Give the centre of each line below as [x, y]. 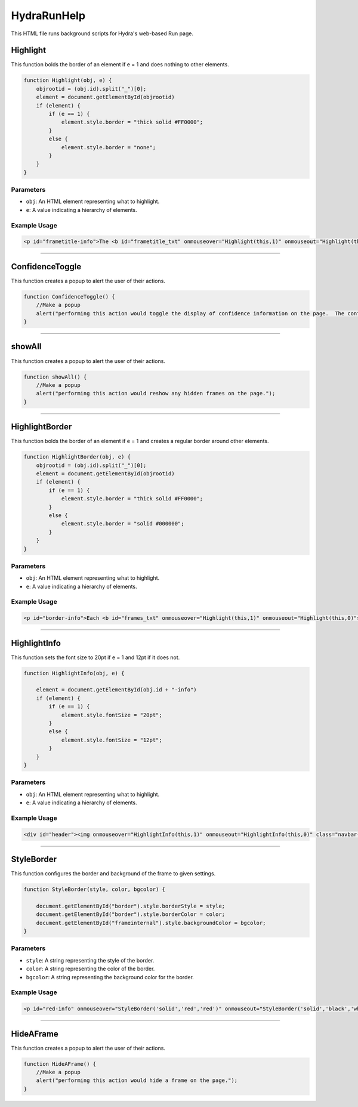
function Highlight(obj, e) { [68, 80]
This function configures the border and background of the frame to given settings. [113, 874]
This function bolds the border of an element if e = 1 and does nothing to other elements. [120, 64]
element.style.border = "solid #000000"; [123, 524]
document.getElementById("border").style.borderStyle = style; [131, 906]
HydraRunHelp [48, 16]
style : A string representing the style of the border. [90, 960]
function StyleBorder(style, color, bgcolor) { [94, 889]
